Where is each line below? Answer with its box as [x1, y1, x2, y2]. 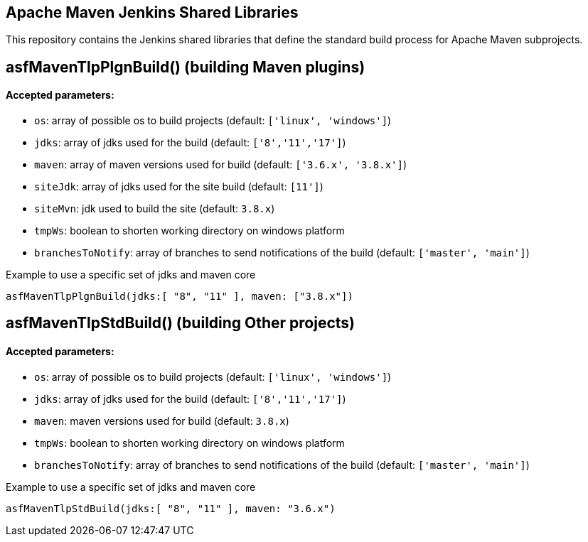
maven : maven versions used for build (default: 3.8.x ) [34, 414, 289, 427]
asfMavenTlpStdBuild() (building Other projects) [6, 314, 356, 332]
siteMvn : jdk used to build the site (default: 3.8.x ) [34, 202, 275, 215]
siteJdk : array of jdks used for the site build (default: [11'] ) [34, 180, 324, 193]
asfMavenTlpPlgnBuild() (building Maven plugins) [6, 58, 365, 76]
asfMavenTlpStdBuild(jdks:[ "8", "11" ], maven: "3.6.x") [6, 502, 336, 514]
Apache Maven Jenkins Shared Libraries [6, 4, 299, 21]
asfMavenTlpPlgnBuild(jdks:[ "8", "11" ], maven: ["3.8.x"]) [6, 291, 353, 303]
